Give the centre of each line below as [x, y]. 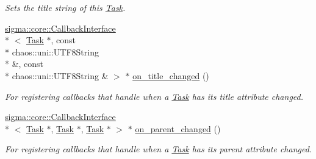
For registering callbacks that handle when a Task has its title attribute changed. [154, 96]
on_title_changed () [171, 75]
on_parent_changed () [178, 128]
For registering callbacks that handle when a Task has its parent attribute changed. [159, 149]
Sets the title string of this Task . [65, 7]
